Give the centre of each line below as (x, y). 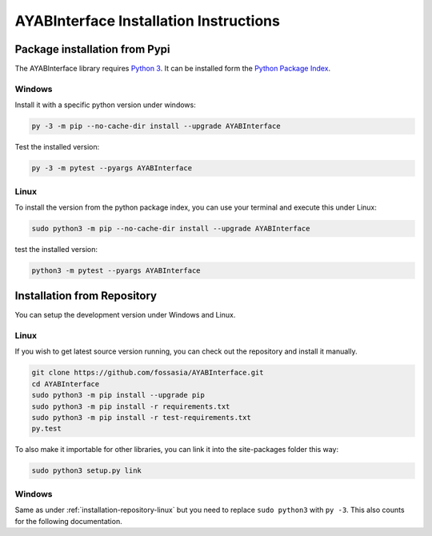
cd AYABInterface (66, 384)
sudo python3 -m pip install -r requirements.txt (131, 406)
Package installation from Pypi (92, 49)
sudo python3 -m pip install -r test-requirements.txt (141, 418)
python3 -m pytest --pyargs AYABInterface (116, 270)
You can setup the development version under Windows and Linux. (125, 315)
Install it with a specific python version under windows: (105, 105)
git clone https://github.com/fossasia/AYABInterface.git (148, 373)
